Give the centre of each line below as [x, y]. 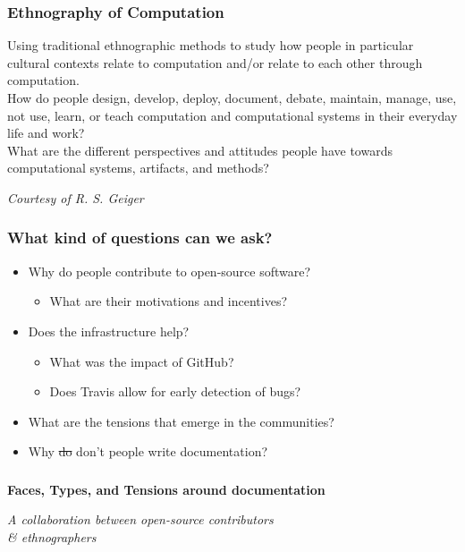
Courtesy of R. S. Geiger [76, 197]
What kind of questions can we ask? [140, 238]
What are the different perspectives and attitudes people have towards [200, 150]
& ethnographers [52, 537]
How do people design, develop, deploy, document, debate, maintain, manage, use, [232, 98]
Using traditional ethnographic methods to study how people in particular [211, 45]
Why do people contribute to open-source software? [169, 271]
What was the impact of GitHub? [142, 361]
